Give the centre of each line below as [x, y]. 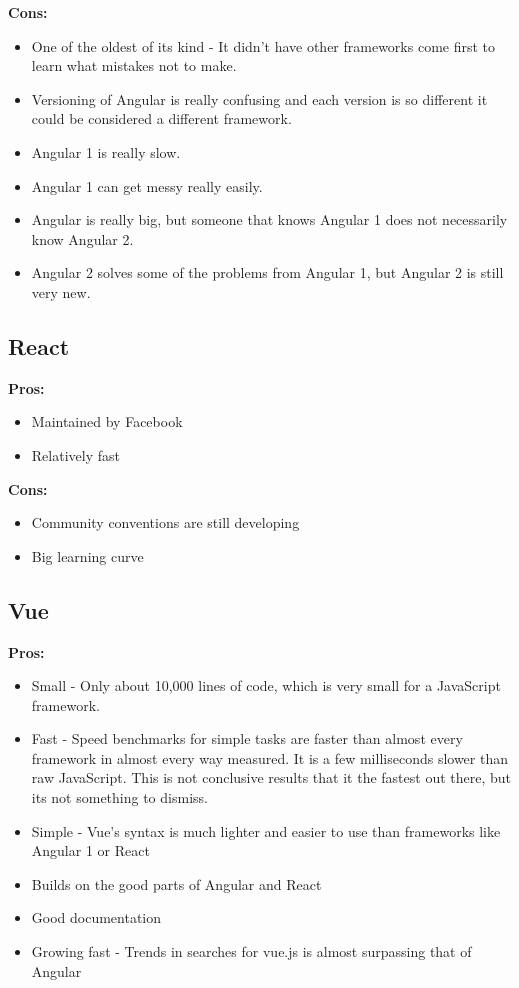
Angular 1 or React [90, 850]
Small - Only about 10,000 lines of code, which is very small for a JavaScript [266, 685]
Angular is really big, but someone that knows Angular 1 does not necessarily [269, 219]
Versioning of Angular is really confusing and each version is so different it [259, 98]
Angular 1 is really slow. [106, 151]
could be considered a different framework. [161, 118]
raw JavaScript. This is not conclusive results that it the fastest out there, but [271, 777]
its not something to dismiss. [119, 797]
